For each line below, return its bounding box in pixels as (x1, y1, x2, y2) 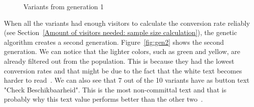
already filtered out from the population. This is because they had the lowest (4, 55, 234, 66)
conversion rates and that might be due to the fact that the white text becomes (4, 65, 242, 75)
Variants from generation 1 (23, 1, 104, 11)
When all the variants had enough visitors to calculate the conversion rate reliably (4, 18, 250, 28)
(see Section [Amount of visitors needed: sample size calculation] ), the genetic (4, 27, 237, 37)
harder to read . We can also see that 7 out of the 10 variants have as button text (4, 75, 250, 85)
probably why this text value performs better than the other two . (4, 94, 203, 104)
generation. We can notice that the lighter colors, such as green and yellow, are (4, 46, 240, 56)
